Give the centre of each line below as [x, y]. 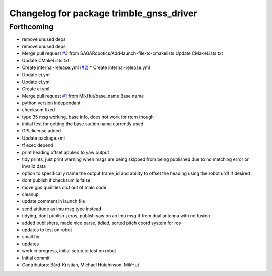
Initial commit [36, 258]
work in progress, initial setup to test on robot [69, 251]
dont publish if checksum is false [56, 180]
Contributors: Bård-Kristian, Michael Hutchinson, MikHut [81, 265]
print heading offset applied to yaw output [65, 152]
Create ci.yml [36, 89]
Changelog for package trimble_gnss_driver [103, 13]
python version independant [51, 103]
